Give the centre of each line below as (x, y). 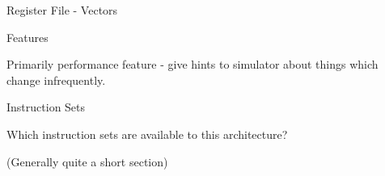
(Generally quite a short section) (87, 161)
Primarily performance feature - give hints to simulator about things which (192, 64)
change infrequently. (56, 80)
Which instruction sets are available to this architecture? (147, 134)
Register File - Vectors (62, 10)
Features (27, 37)
